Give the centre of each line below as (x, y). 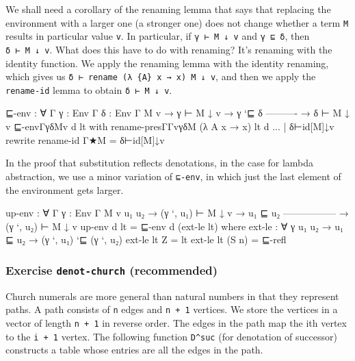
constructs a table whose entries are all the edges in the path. (134, 350)
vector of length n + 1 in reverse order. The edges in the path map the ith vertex (176, 322)
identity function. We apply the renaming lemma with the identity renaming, (167, 63)
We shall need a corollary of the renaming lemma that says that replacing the (168, 9)
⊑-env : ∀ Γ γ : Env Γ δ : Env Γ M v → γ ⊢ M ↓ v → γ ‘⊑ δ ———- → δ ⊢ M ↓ (178, 113)
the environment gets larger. (65, 189)
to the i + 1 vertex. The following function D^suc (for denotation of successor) (171, 336)
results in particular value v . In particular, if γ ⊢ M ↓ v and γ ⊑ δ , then (158, 36)
